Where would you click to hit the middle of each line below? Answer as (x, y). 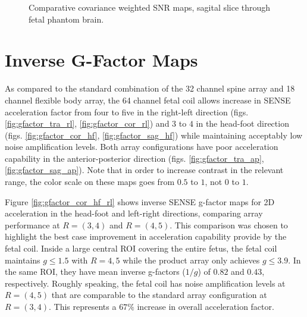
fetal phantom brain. (66, 19)
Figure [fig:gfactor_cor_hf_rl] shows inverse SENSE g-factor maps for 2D (140, 201)
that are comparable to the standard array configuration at (159, 295)
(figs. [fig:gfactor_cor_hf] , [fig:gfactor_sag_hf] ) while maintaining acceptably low (154, 135)
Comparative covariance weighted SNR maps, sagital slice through (150, 7)
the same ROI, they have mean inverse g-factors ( (95, 272)
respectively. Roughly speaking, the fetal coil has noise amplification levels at (145, 283)
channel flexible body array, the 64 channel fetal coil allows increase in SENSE (148, 100)
